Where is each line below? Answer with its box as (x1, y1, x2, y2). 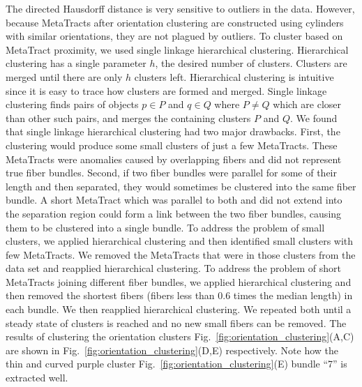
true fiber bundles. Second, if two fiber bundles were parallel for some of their (6, 165, 337, 180)
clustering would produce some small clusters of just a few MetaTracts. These (6, 137, 338, 152)
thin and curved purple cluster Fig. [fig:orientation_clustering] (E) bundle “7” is (6, 356, 347, 371)
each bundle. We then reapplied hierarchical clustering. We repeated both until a (6, 302, 352, 317)
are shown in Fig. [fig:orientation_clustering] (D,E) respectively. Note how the (6, 342, 339, 357)
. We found (289, 110, 338, 125)
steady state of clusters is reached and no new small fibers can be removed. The (6, 315, 347, 330)
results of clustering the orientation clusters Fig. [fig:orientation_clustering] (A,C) (6, 329, 354, 344)
